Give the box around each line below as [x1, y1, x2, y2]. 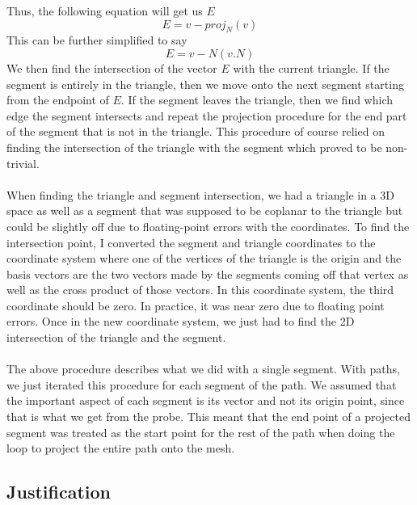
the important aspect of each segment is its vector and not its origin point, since [6, 392, 405, 409]
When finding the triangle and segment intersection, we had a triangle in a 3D [6, 186, 394, 203]
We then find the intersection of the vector [6, 59, 217, 76]
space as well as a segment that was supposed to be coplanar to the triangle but [6, 202, 403, 219]
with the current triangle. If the [233, 59, 390, 76]
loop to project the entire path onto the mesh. [6, 440, 235, 457]
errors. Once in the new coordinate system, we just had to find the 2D [6, 313, 355, 330]
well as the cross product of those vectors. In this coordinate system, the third [6, 281, 394, 298]
